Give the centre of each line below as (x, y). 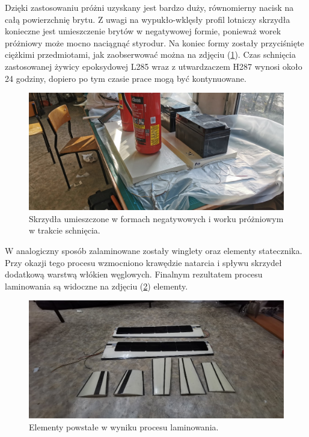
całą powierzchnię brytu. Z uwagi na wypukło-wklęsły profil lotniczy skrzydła (148, 19)
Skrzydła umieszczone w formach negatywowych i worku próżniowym (156, 218)
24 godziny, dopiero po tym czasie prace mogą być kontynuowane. (126, 78)
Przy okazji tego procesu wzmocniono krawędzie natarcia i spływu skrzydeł (143, 262)
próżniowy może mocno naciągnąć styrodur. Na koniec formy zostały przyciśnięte (154, 42)
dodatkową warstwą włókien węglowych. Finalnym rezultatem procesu (134, 274)
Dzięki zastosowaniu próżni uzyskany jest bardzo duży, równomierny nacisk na (149, 7)
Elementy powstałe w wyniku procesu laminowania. (124, 426)
